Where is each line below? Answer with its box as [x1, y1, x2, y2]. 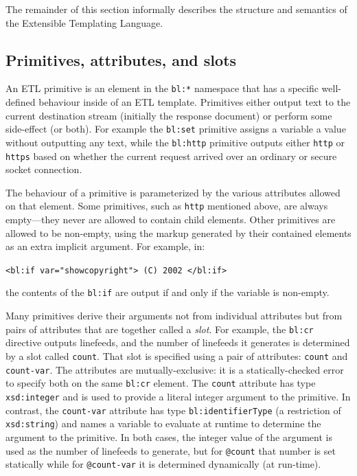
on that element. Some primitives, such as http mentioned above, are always [5, 199, 328, 213]
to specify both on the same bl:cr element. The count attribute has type [5, 376, 316, 390]
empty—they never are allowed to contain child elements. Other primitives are [5, 212, 336, 227]
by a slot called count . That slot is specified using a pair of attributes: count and [5, 348, 348, 363]
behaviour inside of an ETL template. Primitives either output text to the [38, 95, 351, 109]
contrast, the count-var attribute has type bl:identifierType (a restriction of [5, 403, 341, 417]
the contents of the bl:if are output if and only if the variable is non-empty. [5, 285, 330, 299]
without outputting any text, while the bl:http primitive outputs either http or [5, 135, 345, 149]
